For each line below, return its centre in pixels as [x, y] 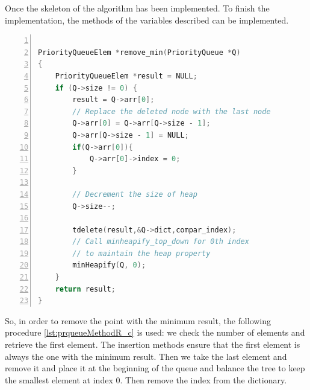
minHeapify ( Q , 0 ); [109, 265]
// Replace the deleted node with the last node [172, 111]
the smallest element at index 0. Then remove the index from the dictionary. [146, 379]
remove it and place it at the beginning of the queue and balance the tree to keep [155, 368]
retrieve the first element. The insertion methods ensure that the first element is [153, 344]
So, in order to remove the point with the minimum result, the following [138, 320]
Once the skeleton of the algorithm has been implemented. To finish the [137, 8]
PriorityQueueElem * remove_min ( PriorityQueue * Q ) [139, 52]
